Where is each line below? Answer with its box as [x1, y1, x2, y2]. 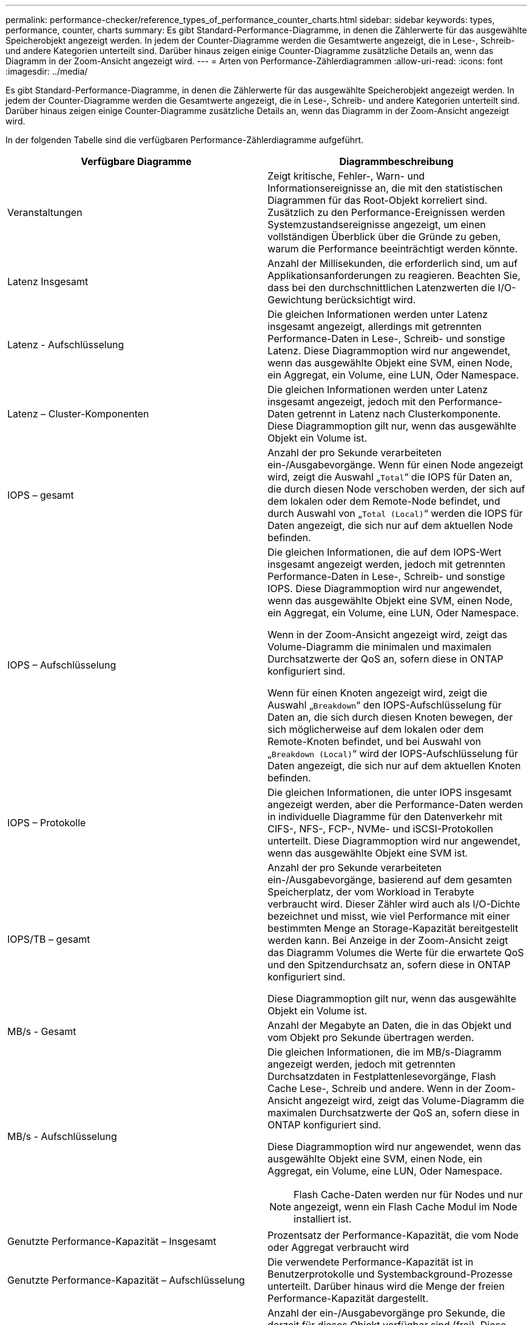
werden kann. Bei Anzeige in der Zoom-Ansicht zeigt [268, 934, 508, 946]
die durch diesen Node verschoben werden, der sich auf [268, 483, 525, 495]
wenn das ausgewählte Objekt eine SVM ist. [268, 847, 468, 859]
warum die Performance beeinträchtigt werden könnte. [268, 243, 518, 255]
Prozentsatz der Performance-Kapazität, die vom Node [268, 1229, 519, 1241]
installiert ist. [294, 1213, 352, 1225]
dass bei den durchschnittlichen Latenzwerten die [268, 282, 496, 294]
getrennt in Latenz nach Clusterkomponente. [297, 408, 501, 420]
